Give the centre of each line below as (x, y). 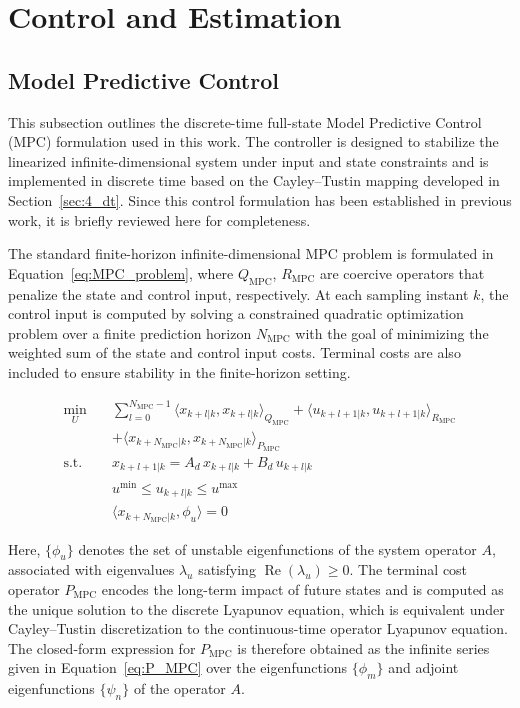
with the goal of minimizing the (392, 332)
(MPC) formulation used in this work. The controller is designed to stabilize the (253, 141)
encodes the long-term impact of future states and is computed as (302, 588)
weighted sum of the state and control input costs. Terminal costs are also (234, 352)
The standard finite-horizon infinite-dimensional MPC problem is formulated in (251, 253)
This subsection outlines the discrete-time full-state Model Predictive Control (245, 121)
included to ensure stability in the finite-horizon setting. (179, 371)
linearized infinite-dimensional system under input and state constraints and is (248, 160)
